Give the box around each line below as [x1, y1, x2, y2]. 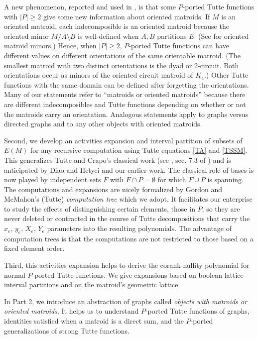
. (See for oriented [194, 30, 249, 41]
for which [157, 174, 186, 185]
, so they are [202, 203, 240, 214]
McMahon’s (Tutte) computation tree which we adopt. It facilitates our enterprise [4, 194, 253, 204]
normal [4, 269, 25, 280]
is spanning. [207, 174, 244, 185]
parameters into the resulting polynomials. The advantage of [47, 223, 232, 233]
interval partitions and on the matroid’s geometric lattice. [4, 279, 180, 290]
